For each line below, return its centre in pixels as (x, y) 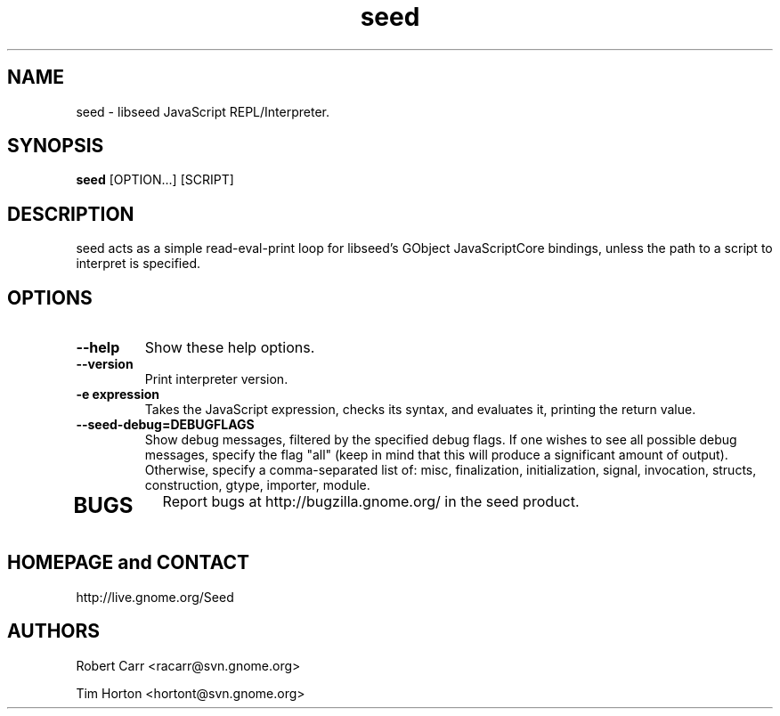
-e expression (118, 395)
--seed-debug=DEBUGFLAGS (165, 425)
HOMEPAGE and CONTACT (129, 563)
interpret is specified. (138, 264)
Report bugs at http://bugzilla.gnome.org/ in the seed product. (371, 502)
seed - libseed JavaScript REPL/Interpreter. (203, 111)
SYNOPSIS (56, 146)
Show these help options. (230, 348)
